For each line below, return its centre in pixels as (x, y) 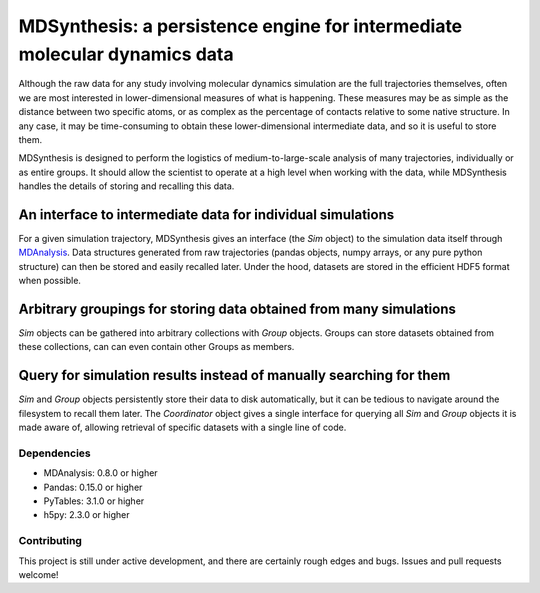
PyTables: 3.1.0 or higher (94, 501)
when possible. (50, 281)
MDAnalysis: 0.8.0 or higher (101, 473)
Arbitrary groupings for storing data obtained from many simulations (237, 308)
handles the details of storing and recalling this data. (126, 186)
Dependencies (55, 453)
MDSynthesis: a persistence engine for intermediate (240, 26)
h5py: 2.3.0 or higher (86, 515)
